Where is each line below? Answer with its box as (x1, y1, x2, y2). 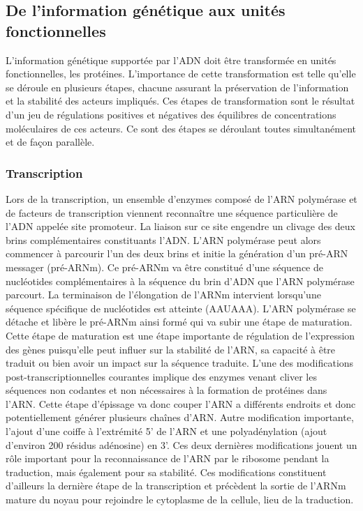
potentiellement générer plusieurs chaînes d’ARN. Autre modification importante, (6, 410, 354, 425)
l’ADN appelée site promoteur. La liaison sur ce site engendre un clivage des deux (6, 219, 356, 234)
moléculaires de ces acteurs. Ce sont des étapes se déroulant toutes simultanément (6, 121, 356, 135)
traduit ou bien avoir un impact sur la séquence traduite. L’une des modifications (6, 356, 354, 370)
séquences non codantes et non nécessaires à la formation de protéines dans (6, 383, 327, 397)
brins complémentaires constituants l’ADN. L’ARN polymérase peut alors (6, 232, 321, 247)
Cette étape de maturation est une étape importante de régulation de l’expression (6, 328, 355, 342)
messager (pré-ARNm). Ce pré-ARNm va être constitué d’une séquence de (6, 259, 323, 274)
